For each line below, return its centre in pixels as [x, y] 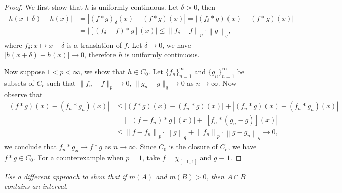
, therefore [100, 54]
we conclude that [30, 147]
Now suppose [24, 71]
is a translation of [94, 44]
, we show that [103, 71]
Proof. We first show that [43, 7]
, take [151, 157]
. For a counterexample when [79, 157]
